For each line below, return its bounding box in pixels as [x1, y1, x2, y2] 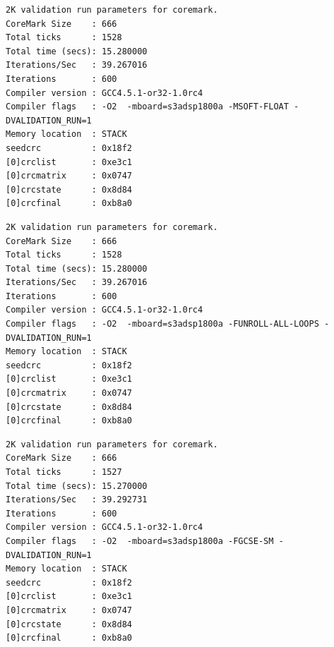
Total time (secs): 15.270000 [6, 480, 148, 491]
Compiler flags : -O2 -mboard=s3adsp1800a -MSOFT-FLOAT [6, 102, 289, 112]
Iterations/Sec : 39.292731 [6, 495, 148, 505]
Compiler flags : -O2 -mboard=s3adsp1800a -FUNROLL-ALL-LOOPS [6, 319, 319, 329]
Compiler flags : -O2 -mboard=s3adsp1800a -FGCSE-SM [6, 536, 274, 546]
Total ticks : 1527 [6, 467, 122, 477]
